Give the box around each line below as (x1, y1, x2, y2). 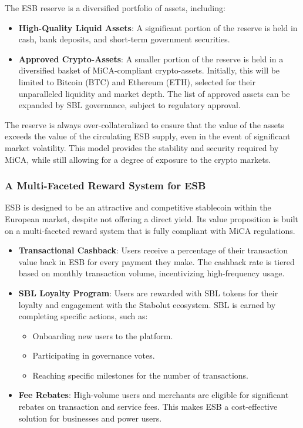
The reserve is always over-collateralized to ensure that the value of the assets (5, 118, 284, 131)
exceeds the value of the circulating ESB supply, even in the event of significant (5, 130, 291, 142)
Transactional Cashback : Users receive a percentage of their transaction (18, 244, 288, 256)
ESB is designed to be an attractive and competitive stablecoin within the (5, 201, 271, 213)
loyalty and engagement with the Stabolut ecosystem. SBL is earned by (18, 298, 276, 310)
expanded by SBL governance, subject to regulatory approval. (18, 99, 241, 111)
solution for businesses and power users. (18, 412, 162, 424)
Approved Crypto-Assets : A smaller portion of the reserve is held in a (18, 52, 284, 65)
